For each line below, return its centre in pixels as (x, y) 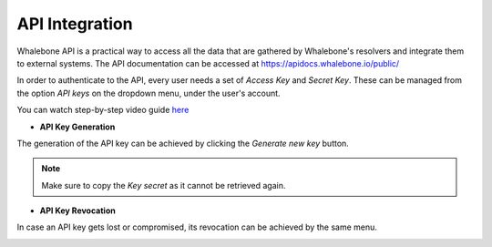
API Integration (75, 24)
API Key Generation (77, 127)
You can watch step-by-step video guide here (103, 110)
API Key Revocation (77, 211)
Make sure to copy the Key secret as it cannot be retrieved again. (164, 185)
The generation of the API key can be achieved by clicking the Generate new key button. (183, 143)
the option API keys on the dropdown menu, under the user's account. (149, 93)
